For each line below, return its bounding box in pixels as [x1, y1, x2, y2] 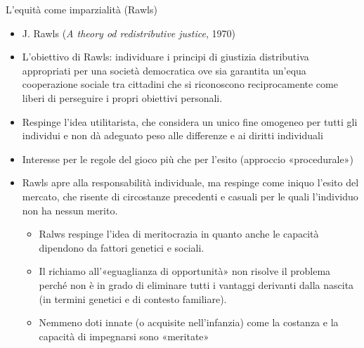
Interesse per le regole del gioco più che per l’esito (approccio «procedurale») [22, 151, 353, 166]
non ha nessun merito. [22, 202, 118, 217]
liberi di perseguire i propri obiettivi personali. [22, 90, 223, 105]
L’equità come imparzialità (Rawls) [6, 2, 157, 16]
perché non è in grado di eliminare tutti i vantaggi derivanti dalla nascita [39, 277, 354, 292]
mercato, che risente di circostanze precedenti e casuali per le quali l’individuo [22, 188, 358, 203]
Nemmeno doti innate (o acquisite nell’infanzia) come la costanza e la [39, 315, 339, 330]
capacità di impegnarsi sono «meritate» [39, 328, 209, 343]
